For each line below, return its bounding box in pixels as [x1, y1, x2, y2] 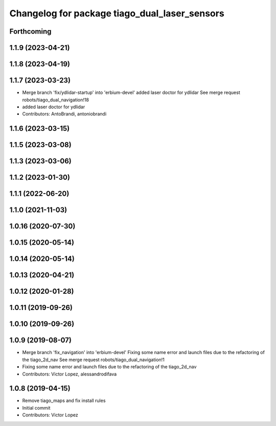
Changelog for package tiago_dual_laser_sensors [9, 8, 224, 19]
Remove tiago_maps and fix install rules [22, 397, 106, 404]
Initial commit [22, 405, 51, 411]
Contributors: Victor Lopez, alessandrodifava [22, 371, 117, 377]
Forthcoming [9, 27, 52, 36]
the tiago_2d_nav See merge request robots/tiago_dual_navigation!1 [22, 357, 165, 363]
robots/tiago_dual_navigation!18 [22, 97, 89, 103]
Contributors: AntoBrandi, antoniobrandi [22, 111, 107, 117]
